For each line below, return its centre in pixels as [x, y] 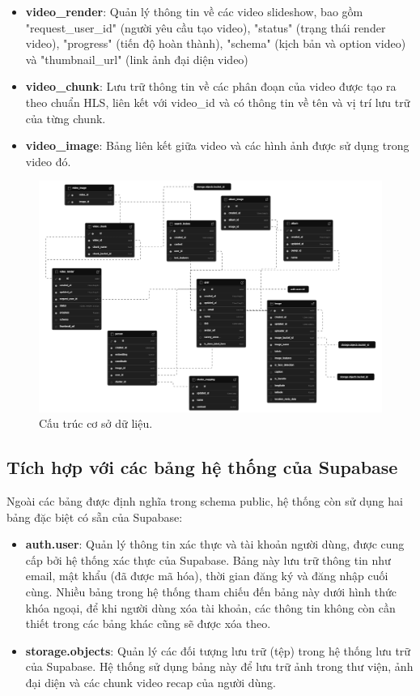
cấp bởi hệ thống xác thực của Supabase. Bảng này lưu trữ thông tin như [208, 559]
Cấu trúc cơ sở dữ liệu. [96, 423]
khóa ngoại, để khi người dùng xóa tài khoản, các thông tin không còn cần [210, 607]
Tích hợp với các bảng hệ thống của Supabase [202, 467]
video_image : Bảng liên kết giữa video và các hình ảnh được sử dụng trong [217, 145]
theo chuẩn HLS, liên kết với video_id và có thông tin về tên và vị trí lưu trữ [218, 102]
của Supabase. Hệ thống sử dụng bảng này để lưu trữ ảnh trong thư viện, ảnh [219, 666]
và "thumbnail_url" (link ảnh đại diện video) [137, 59]
